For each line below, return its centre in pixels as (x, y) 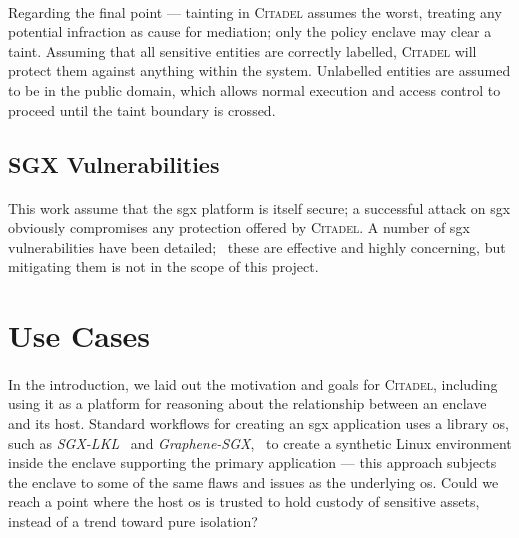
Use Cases (79, 335)
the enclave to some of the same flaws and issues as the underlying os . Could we (253, 481)
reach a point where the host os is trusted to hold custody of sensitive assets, (244, 501)
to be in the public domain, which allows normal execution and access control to (254, 89)
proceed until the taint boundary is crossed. (142, 109)
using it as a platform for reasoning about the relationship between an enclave (247, 403)
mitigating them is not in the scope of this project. (163, 266)
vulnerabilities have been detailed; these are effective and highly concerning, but (257, 246)
